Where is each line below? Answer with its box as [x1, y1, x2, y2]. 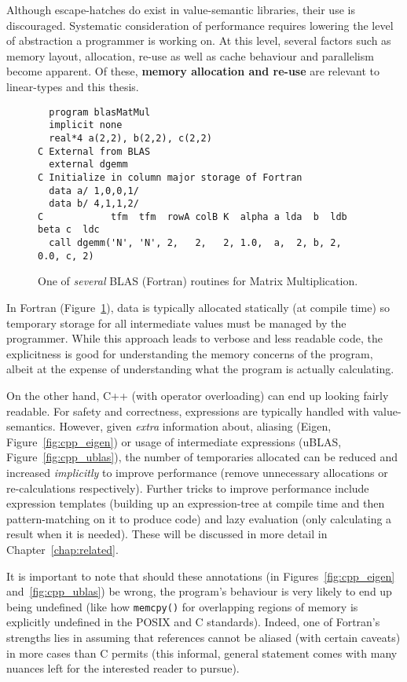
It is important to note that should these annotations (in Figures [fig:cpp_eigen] [6, 567, 395, 584]
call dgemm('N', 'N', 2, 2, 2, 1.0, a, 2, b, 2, [49, 237, 342, 249]
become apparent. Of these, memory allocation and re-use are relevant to [6, 63, 379, 79]
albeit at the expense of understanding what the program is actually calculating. [6, 361, 394, 377]
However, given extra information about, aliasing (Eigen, [59, 418, 332, 434]
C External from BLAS [38, 145, 151, 157]
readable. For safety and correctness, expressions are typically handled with [6, 402, 369, 419]
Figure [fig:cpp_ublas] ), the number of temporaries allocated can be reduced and [6, 449, 398, 465]
